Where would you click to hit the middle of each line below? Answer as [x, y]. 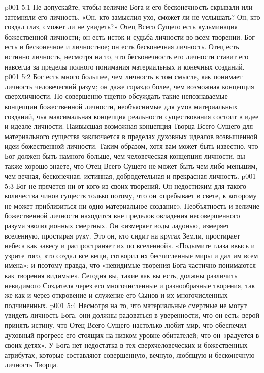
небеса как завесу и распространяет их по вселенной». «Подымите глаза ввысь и [130, 245]
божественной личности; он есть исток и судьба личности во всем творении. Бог [130, 36]
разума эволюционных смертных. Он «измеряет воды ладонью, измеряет [117, 226]
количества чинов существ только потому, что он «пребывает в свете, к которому [131, 196]
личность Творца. [31, 365]
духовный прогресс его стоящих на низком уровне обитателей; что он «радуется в [132, 335]
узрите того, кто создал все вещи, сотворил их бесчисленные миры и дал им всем [131, 255]
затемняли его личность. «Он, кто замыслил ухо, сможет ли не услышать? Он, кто [133, 16]
